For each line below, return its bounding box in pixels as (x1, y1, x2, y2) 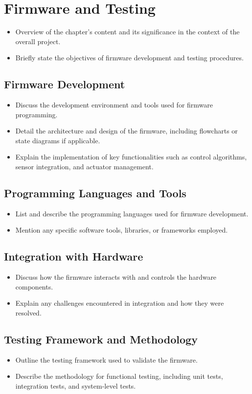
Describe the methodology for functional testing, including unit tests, (15, 371, 223, 381)
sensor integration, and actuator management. (15, 161, 154, 172)
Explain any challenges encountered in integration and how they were (15, 298, 224, 308)
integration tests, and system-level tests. (15, 381, 136, 391)
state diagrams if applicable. (15, 135, 100, 145)
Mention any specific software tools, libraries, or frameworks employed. (15, 225, 228, 235)
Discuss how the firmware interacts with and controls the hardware (15, 272, 217, 282)
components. (15, 281, 53, 291)
